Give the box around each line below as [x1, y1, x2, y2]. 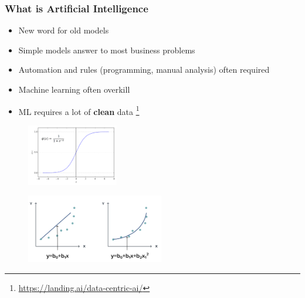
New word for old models [18, 24, 109, 36]
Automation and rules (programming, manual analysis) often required [18, 63, 270, 76]
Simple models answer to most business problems [18, 43, 195, 56]
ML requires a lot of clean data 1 [18, 103, 140, 117]
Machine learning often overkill [18, 83, 130, 95]
